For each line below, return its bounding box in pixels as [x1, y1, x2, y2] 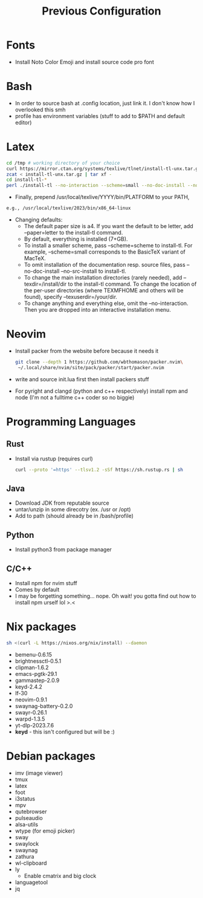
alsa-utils [14, 821, 38, 828]
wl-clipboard [14, 859, 47, 867]
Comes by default [14, 586, 60, 594]
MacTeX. [24, 255, 47, 262]
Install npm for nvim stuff [14, 580, 77, 587]
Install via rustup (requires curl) [14, 455, 94, 462]
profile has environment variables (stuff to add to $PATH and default [14, 112, 185, 119]
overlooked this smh [14, 106, 66, 113]
